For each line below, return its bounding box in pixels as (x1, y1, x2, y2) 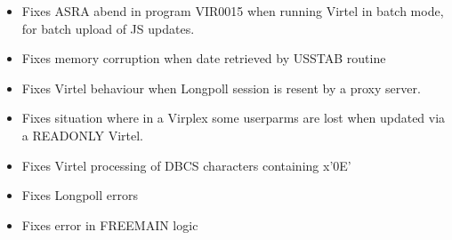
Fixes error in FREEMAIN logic (21, 215, 198, 234)
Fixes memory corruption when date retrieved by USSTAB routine (21, 49, 386, 68)
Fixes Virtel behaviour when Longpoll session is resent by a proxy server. (21, 78, 421, 97)
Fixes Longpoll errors (21, 186, 138, 204)
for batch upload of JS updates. (21, 19, 195, 37)
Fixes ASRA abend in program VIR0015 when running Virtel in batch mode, (21, 2, 444, 20)
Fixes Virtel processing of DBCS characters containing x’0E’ (21, 156, 351, 174)
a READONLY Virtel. (21, 125, 143, 144)
